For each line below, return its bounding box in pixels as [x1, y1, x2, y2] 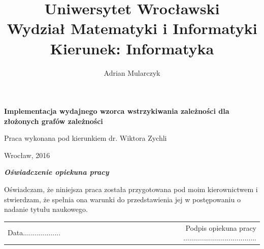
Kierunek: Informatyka [50, 38, 214, 58]
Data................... [8, 227, 61, 238]
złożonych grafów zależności [4, 115, 103, 126]
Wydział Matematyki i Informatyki [7, 18, 257, 39]
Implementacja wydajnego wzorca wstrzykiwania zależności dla [4, 106, 229, 116]
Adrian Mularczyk [104, 67, 160, 78]
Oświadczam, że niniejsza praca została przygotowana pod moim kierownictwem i [4, 184, 258, 195]
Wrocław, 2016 [4, 149, 50, 160]
